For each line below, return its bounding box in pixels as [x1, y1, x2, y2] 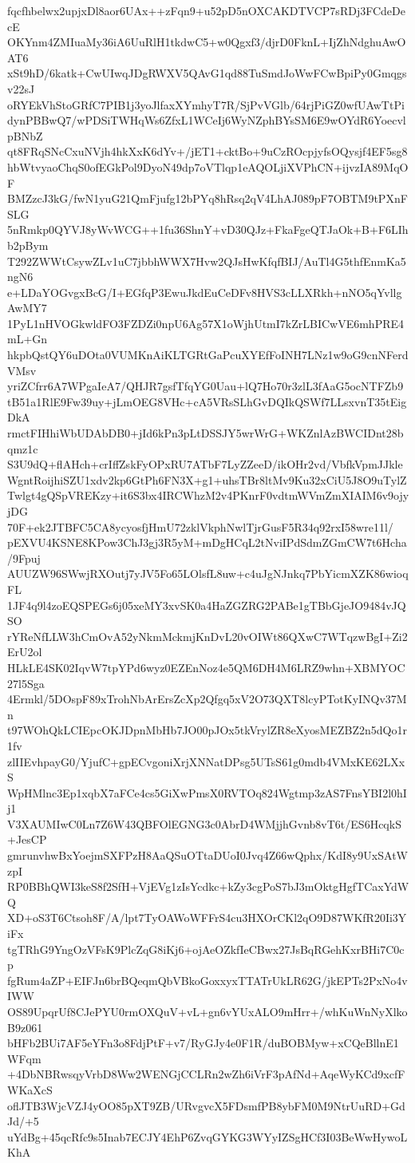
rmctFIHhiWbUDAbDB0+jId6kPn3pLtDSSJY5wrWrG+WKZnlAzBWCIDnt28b [7, 425, 404, 441]
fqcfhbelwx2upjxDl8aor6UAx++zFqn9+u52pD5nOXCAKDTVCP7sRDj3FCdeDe [7, 2, 405, 18]
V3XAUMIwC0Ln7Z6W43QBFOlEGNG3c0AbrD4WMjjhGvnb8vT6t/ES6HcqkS [7, 815, 401, 832]
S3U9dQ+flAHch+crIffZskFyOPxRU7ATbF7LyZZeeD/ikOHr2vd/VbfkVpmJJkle [7, 456, 403, 473]
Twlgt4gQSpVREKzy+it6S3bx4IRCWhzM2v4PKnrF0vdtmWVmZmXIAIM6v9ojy [7, 487, 409, 504]
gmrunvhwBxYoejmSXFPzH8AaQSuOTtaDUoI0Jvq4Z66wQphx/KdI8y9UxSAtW [7, 847, 408, 864]
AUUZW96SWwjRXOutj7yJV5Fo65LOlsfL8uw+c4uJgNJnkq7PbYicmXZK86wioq [7, 565, 409, 582]
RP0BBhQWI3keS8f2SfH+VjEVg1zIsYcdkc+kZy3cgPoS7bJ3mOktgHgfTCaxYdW [7, 878, 409, 895]
